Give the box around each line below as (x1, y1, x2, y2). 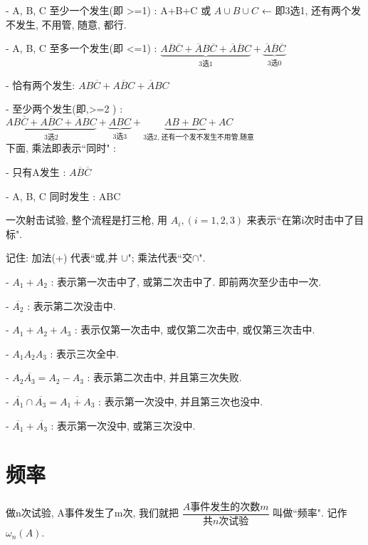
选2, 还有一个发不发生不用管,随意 (147, 133, 254, 141)
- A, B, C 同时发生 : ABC (6, 188, 121, 203)
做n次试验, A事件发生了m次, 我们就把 (6, 505, 179, 520)
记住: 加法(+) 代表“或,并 (6, 250, 118, 265)
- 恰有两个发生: (6, 77, 75, 92)
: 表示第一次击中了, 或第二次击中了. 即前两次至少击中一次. (51, 274, 322, 289)
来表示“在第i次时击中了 (246, 212, 354, 227)
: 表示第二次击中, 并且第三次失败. (87, 370, 242, 385)
